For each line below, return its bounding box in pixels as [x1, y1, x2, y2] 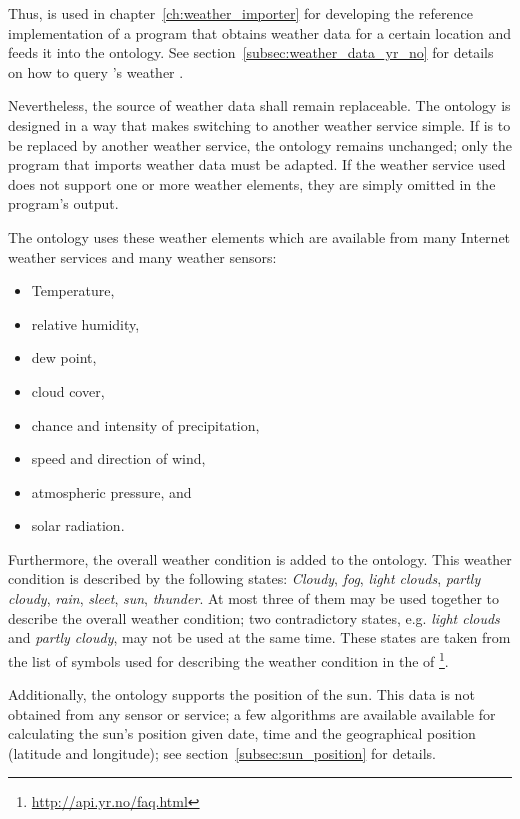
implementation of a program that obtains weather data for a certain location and [8, 22, 512, 43]
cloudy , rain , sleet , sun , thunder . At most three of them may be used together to [8, 588, 500, 609]
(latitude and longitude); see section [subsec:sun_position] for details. [8, 742, 437, 763]
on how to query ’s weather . [8, 61, 184, 82]
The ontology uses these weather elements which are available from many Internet [8, 226, 511, 247]
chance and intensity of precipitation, [31, 414, 260, 435]
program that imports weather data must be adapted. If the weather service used [8, 154, 506, 175]
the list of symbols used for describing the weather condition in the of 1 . [8, 647, 449, 671]
